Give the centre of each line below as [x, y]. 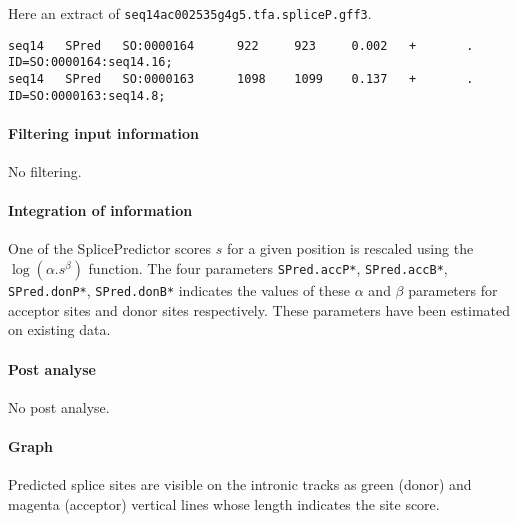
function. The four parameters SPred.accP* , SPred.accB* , [268, 268]
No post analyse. [59, 406]
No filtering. [45, 171]
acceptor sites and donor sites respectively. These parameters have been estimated [259, 309]
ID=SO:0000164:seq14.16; [90, 62]
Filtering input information [104, 132]
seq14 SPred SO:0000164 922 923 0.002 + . [241, 45]
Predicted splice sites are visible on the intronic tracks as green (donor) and [240, 484]
